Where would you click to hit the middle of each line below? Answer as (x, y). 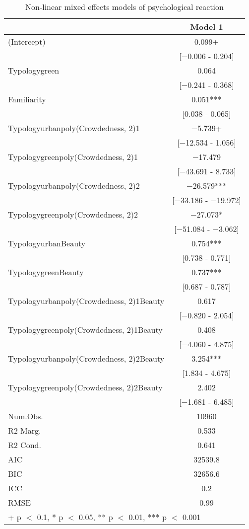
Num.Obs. (26, 416)
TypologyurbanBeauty (47, 243)
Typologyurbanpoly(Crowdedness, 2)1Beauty (86, 301)
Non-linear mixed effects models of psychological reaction (124, 7)
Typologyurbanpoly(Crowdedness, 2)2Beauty (86, 358)
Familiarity (27, 99)
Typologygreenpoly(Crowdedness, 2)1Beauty (85, 330)
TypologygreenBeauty (46, 272)
